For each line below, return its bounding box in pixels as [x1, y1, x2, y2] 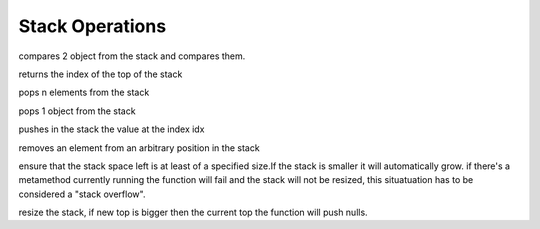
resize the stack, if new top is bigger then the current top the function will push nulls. [18, 206, 369, 219]
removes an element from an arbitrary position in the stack [18, 141, 260, 154]
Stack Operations [18, 15, 167, 37]
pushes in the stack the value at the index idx [18, 123, 205, 135]
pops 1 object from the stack [18, 105, 136, 117]
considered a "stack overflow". [18, 188, 146, 200]
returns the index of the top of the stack [18, 68, 183, 80]
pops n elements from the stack [18, 86, 150, 99]
